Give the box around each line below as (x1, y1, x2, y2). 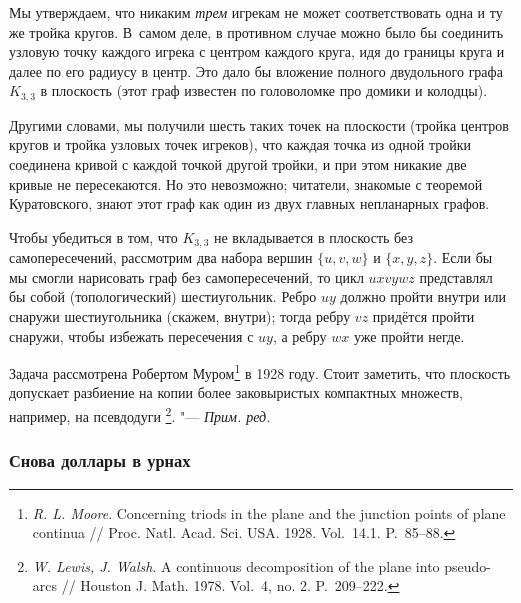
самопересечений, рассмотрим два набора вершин (9, 247, 313, 268)
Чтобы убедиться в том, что (9, 226, 178, 247)
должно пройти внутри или (340, 286, 507, 307)
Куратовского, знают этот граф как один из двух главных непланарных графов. (9, 193, 490, 214)
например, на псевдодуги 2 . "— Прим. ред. (9, 403, 271, 426)
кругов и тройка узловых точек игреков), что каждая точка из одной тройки (9, 134, 472, 155)
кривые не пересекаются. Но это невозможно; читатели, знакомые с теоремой (9, 173, 483, 194)
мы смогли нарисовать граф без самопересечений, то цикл (9, 266, 364, 287)
